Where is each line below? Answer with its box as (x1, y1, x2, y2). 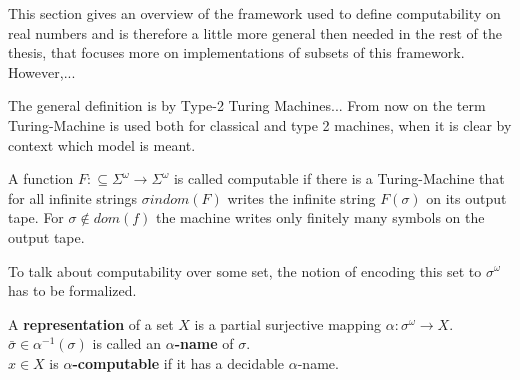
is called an (92, 333, 162, 354)
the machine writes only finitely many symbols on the (156, 207, 485, 228)
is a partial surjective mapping (194, 313, 382, 334)
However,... (8, 61, 76, 82)
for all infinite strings (8, 187, 137, 208)
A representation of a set (8, 313, 174, 334)
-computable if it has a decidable (72, 352, 285, 373)
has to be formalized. (8, 280, 137, 301)
